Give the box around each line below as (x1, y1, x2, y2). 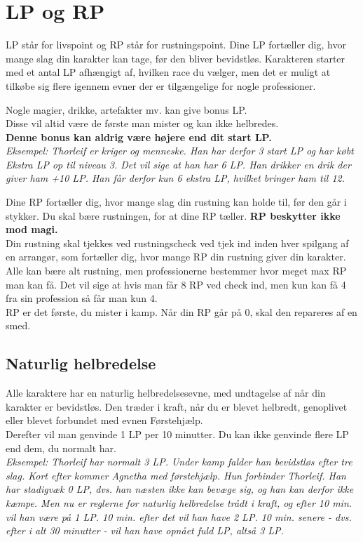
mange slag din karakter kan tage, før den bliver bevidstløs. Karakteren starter (6, 51, 345, 65)
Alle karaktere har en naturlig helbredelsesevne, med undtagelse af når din (6, 385, 326, 400)
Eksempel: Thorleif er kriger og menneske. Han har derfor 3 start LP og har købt (6, 143, 354, 158)
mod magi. (6, 222, 58, 237)
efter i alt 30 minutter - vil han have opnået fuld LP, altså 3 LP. (6, 523, 284, 538)
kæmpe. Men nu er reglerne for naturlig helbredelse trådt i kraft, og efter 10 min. (6, 495, 352, 510)
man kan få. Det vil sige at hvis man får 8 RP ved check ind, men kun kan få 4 (6, 277, 346, 291)
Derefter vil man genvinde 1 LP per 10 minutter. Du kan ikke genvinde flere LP (6, 426, 349, 441)
